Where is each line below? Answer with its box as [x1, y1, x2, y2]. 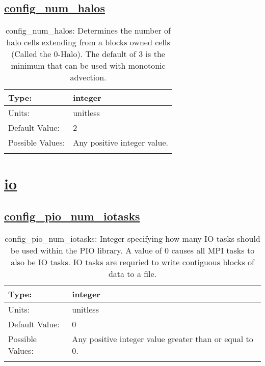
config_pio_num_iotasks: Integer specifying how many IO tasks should [5, 232, 260, 244]
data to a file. [108, 267, 157, 279]
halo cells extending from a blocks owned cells [6, 36, 170, 48]
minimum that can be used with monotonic [11, 60, 166, 72]
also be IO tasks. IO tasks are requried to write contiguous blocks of [11, 256, 254, 268]
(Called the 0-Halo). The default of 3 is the [11, 48, 165, 60]
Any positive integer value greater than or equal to [72, 332, 253, 345]
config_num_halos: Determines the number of [5, 24, 171, 37]
